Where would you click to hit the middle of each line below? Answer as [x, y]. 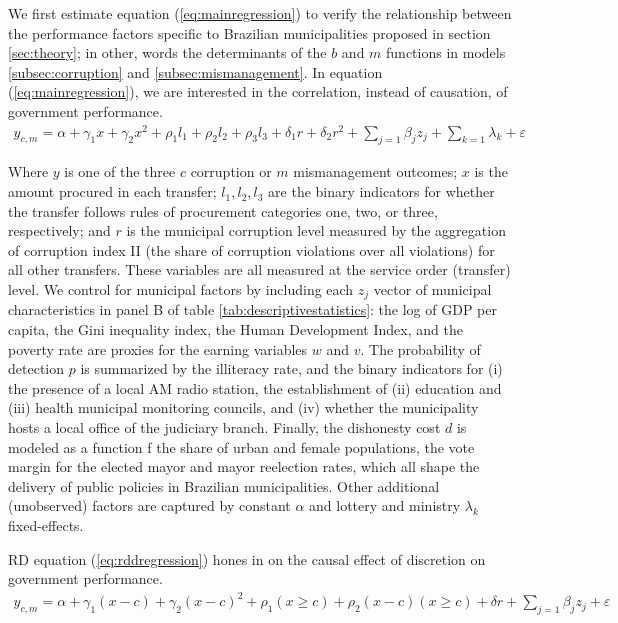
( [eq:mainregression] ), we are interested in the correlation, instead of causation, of [258, 91]
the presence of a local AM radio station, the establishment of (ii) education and [255, 387]
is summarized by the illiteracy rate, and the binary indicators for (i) [291, 368]
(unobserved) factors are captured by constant [149, 505]
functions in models [446, 52]
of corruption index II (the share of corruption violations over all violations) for [251, 249]
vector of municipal [432, 289]
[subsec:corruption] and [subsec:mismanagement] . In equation [195, 71]
